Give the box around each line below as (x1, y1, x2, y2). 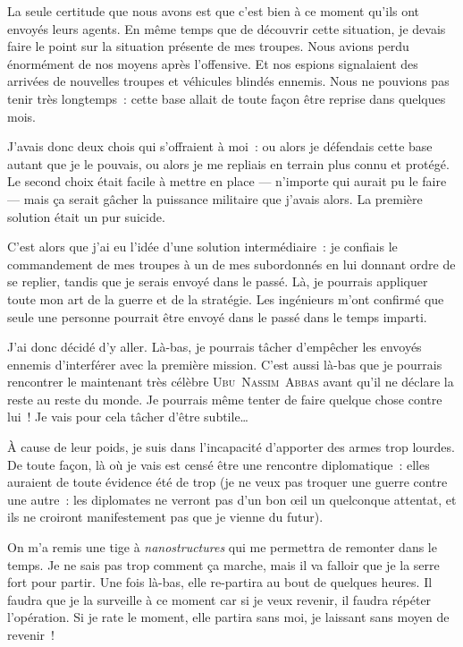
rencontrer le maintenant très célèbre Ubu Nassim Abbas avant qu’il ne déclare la (7, 372, 454, 391)
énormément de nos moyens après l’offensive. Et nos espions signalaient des (7, 54, 418, 72)
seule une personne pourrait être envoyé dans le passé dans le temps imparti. (7, 307, 427, 326)
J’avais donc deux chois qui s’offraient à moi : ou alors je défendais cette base (7, 137, 433, 156)
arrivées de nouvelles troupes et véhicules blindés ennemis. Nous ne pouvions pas (7, 72, 450, 90)
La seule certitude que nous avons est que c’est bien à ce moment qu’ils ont (7, 2, 420, 20)
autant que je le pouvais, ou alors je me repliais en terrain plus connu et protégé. (7, 154, 450, 173)
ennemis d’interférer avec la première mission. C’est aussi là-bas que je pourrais (7, 354, 442, 373)
